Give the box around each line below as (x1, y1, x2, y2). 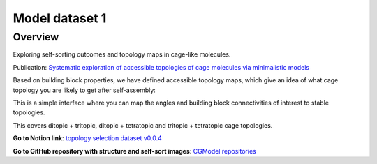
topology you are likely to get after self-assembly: (13, 86, 156, 94)
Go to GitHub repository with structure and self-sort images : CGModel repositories (13, 147, 256, 155)
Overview (13, 31, 59, 43)
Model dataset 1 (13, 10, 107, 26)
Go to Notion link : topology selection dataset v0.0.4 (13, 134, 162, 142)
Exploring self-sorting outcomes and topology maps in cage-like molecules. (13, 50, 231, 59)
